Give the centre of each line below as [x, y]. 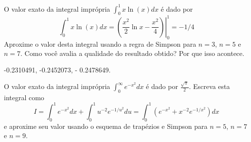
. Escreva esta [209, 86]
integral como [24, 97]
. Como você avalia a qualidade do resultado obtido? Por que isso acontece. [133, 53]
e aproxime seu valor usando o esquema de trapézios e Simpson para [106, 126]
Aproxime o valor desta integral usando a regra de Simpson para [100, 44]
